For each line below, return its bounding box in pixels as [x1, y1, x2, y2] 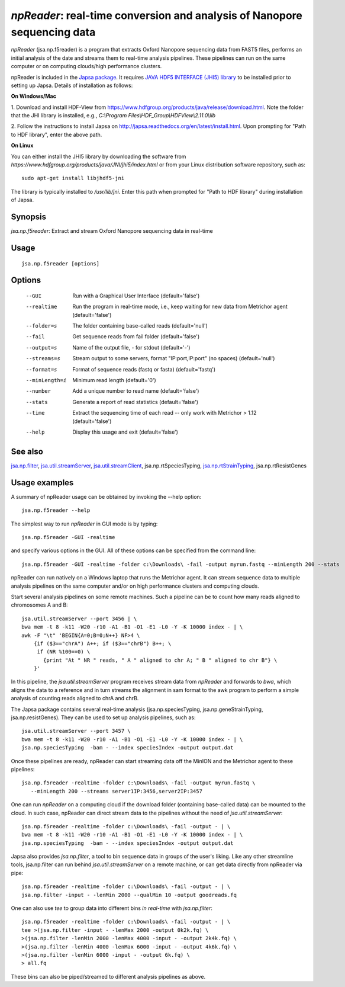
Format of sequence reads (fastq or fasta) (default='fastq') [72, 366, 216, 373]
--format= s [25, 366, 57, 373]
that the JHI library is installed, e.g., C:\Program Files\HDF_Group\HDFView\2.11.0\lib [11, 112, 216, 119]
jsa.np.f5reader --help [21, 507, 91, 514]
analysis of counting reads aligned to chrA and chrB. [11, 695, 139, 702]
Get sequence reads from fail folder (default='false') [72, 333, 200, 340]
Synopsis [11, 212, 47, 222]
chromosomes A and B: [11, 601, 68, 608]
